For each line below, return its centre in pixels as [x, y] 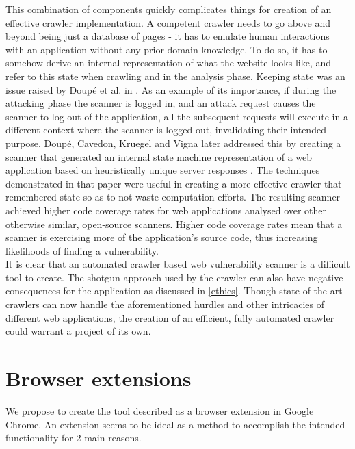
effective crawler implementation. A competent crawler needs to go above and [168, 22]
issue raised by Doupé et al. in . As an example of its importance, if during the [171, 89]
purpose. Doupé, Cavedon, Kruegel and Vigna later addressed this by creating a [173, 143]
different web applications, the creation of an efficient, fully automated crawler [170, 317]
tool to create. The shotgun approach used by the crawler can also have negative [174, 277]
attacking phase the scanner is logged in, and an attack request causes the [161, 103]
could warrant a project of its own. [78, 331]
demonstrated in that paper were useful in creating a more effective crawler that [174, 183]
